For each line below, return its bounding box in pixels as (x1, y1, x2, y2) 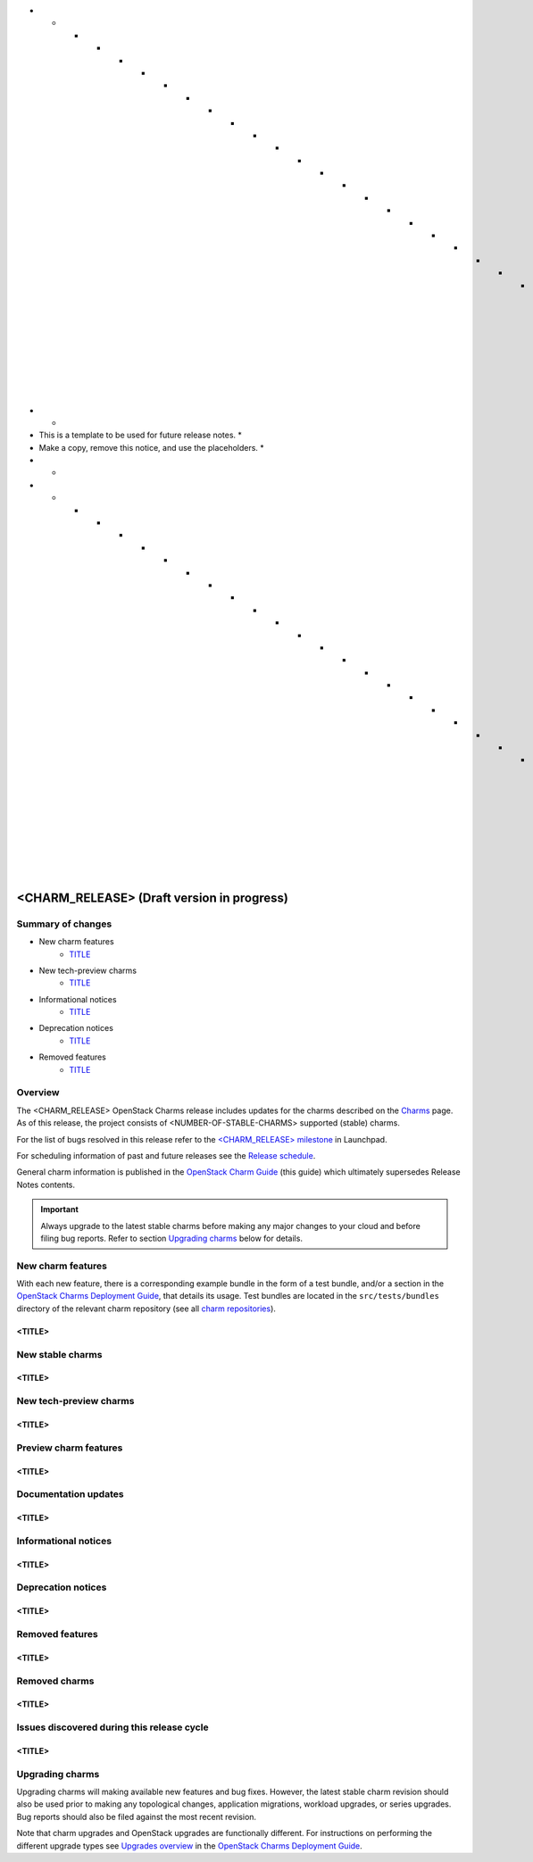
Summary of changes (16, 918, 112, 930)
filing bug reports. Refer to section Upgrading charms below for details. (40, 1233, 304, 1243)
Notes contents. (16, 1179, 76, 1190)
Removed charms (16, 1675, 95, 1687)
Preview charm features (16, 1442, 123, 1454)
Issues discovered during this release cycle (16, 1721, 209, 1733)
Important (40, 1204, 79, 1215)
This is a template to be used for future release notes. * (38, 429, 243, 441)
